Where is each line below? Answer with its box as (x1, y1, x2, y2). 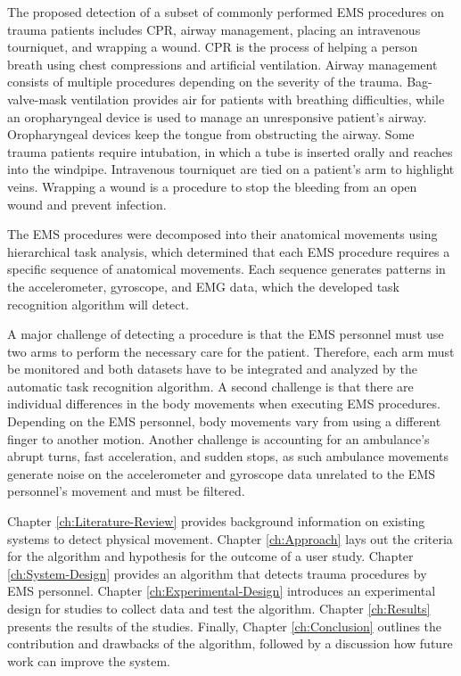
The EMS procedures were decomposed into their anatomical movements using (7, 225, 438, 243)
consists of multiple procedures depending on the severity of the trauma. (7, 72, 403, 91)
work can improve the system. (7, 651, 170, 670)
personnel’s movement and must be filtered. (7, 482, 245, 500)
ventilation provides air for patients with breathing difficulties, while (70, 89, 445, 108)
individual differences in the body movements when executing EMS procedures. (7, 394, 440, 413)
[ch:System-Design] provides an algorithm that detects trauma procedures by (7, 564, 427, 582)
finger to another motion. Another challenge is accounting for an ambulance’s (7, 429, 430, 448)
